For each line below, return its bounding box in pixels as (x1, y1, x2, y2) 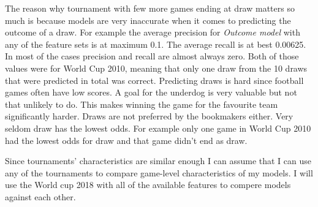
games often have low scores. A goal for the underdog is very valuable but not (5, 86, 297, 99)
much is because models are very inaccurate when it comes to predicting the (5, 13, 291, 26)
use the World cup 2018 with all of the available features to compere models (5, 178, 291, 191)
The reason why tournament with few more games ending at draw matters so (5, 2, 295, 14)
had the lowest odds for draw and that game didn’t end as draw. (5, 134, 248, 146)
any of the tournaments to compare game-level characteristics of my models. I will (5, 166, 313, 179)
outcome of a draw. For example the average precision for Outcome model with (5, 26, 300, 39)
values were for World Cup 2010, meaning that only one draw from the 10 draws (5, 61, 308, 74)
